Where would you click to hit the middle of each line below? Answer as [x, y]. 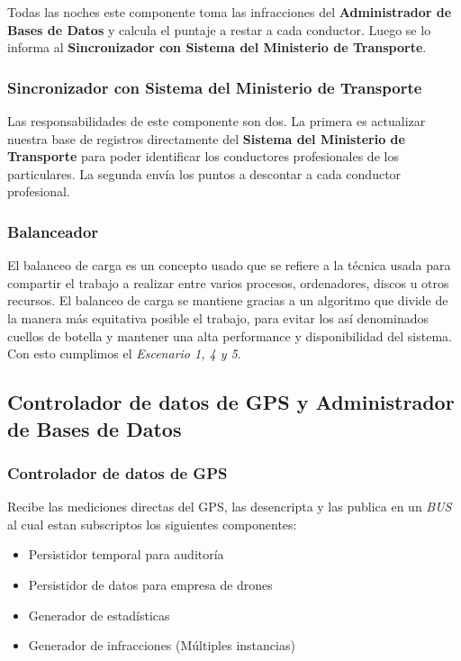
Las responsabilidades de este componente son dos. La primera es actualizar [217, 121]
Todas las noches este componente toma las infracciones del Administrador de [230, 12]
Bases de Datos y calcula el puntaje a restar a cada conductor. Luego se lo [219, 29]
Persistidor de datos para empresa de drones [150, 584]
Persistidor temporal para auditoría [126, 554]
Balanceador [53, 231]
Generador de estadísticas [99, 615]
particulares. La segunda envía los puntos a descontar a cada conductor [204, 173]
